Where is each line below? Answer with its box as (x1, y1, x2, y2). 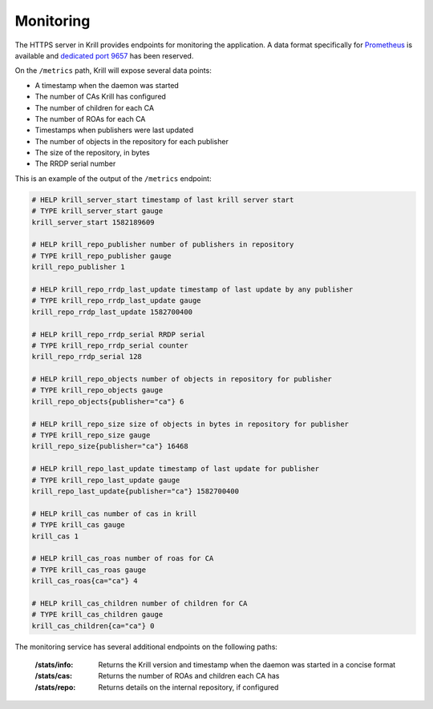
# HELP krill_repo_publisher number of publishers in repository (31, 240, 294, 249)
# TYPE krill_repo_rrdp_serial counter (31, 340, 188, 350)
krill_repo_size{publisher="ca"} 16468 (31, 441, 188, 451)
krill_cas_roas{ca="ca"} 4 (31, 577, 138, 586)
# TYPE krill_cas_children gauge (31, 610, 164, 619)
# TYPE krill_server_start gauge (31, 207, 164, 216)
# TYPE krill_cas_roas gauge (31, 565, 147, 574)
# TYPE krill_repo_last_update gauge (31, 475, 180, 485)
